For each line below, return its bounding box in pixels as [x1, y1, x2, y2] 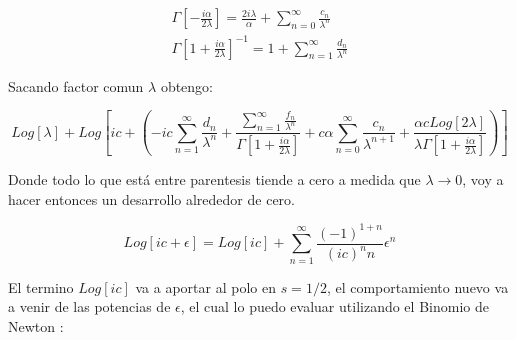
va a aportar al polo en [135, 276, 276, 297]
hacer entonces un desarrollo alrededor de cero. [8, 188, 295, 209]
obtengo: [160, 75, 214, 96]
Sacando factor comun [8, 75, 144, 96]
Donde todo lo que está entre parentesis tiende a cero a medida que [8, 169, 421, 190]
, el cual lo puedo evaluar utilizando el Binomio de [180, 296, 489, 317]
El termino [8, 276, 74, 297]
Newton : [8, 315, 64, 336]
